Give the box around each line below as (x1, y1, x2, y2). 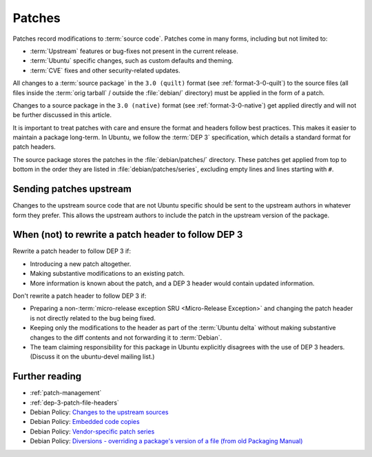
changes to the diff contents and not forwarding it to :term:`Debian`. (30, 333, 223, 341)
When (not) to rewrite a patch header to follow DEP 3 (12, 229, 243, 241)
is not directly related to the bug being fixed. (30, 314, 156, 322)
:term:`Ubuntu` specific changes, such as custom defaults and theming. (30, 57, 234, 65)
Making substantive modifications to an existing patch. (30, 270, 185, 278)
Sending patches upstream (12, 183, 132, 195)
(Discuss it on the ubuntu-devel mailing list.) (30, 352, 155, 361)
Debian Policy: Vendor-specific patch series (30, 427, 155, 436)
